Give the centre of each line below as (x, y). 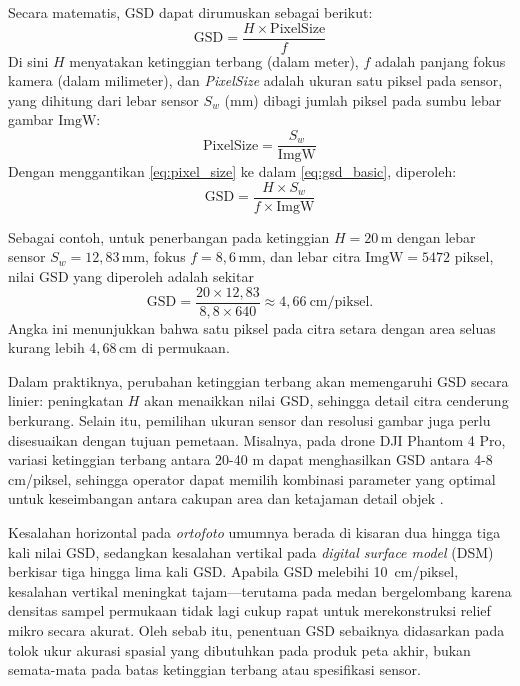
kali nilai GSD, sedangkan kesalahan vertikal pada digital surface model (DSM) (251, 551)
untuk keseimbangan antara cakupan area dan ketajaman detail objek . (226, 498)
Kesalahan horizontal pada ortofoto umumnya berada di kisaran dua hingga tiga (254, 531)
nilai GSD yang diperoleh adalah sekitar (131, 275)
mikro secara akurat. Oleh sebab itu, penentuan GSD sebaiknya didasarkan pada (256, 629)
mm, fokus (153, 256)
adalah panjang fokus (440, 60)
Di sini (28, 60)
